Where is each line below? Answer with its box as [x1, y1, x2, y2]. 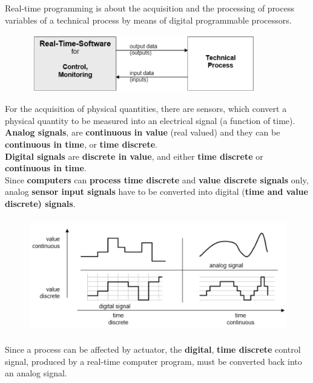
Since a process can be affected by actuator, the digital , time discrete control [5, 343, 301, 356]
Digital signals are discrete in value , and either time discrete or [5, 149, 263, 162]
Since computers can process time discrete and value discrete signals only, [5, 173, 309, 186]
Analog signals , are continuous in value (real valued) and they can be [5, 126, 280, 139]
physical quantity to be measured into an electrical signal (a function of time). [5, 114, 295, 126]
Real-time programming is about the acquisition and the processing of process [5, 2, 294, 14]
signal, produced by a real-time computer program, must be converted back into [5, 355, 302, 367]
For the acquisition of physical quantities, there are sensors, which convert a [5, 102, 287, 115]
